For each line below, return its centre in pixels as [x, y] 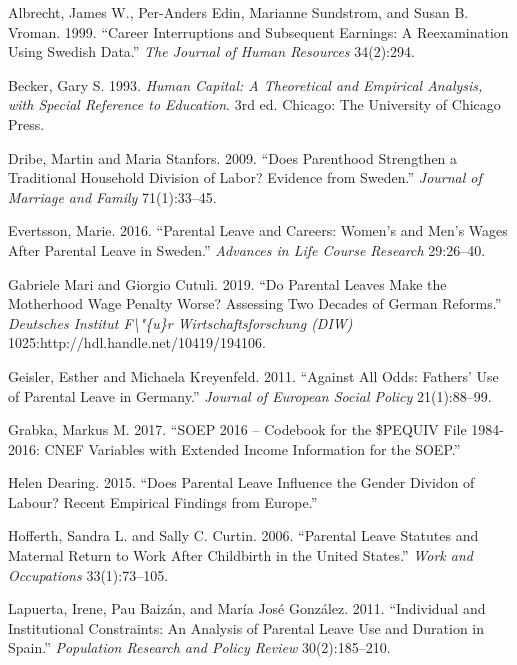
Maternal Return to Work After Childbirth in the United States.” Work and [240, 555]
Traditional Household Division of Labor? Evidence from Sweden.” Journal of [245, 177]
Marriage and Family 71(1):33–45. [112, 196]
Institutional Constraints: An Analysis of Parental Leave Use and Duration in [246, 627]
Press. [26, 123]
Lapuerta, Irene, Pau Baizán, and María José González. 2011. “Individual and [247, 608]
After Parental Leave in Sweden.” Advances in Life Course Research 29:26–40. [247, 249]
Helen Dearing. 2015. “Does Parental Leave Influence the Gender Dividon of [241, 482]
